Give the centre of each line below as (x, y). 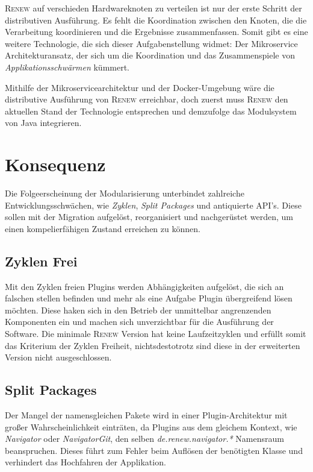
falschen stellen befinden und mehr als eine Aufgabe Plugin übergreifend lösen (149, 298)
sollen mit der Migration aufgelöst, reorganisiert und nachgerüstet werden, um (149, 217)
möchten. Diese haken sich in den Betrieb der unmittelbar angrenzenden (138, 310)
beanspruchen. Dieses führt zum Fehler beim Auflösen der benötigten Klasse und (154, 450)
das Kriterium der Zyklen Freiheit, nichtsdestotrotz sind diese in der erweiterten (153, 345)
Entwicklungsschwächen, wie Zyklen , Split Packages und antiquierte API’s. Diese (153, 205)
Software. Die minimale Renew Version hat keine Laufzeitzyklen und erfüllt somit (156, 334)
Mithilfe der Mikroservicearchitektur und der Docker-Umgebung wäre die (140, 87)
